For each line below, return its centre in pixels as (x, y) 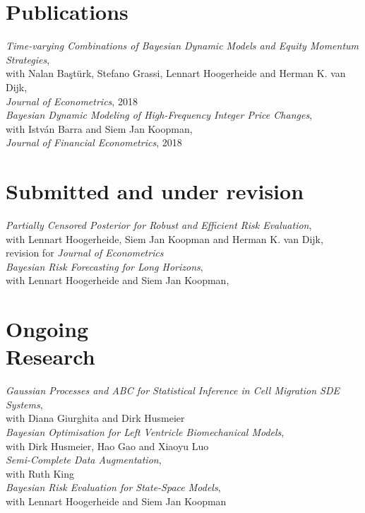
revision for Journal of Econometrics (85, 253)
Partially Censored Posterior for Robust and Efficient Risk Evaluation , (159, 225)
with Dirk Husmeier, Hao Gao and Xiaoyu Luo (107, 446)
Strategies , (28, 59)
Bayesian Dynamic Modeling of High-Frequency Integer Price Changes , (159, 115)
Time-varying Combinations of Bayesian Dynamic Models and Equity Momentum (182, 46)
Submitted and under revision (155, 191)
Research (50, 356)
